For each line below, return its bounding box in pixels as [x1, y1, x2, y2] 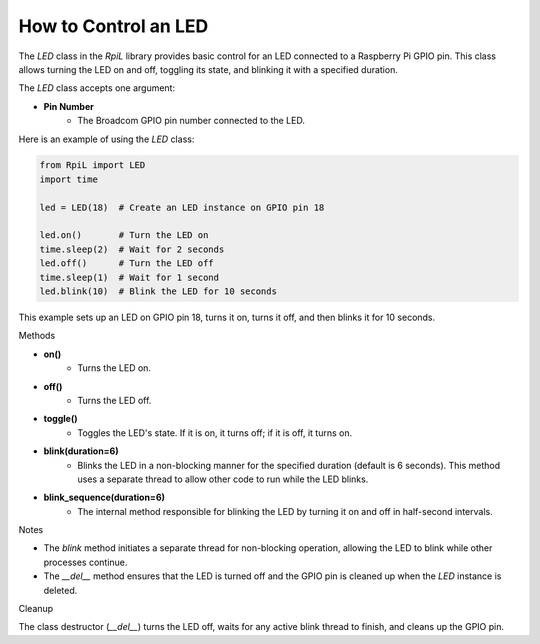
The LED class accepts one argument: [18, 82, 175, 94]
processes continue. [43, 556, 128, 568]
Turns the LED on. [77, 362, 152, 374]
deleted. [43, 584, 78, 596]
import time [39, 173, 99, 185]
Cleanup [18, 603, 54, 615]
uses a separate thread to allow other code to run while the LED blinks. [77, 473, 369, 485]
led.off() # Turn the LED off [39, 258, 214, 269]
